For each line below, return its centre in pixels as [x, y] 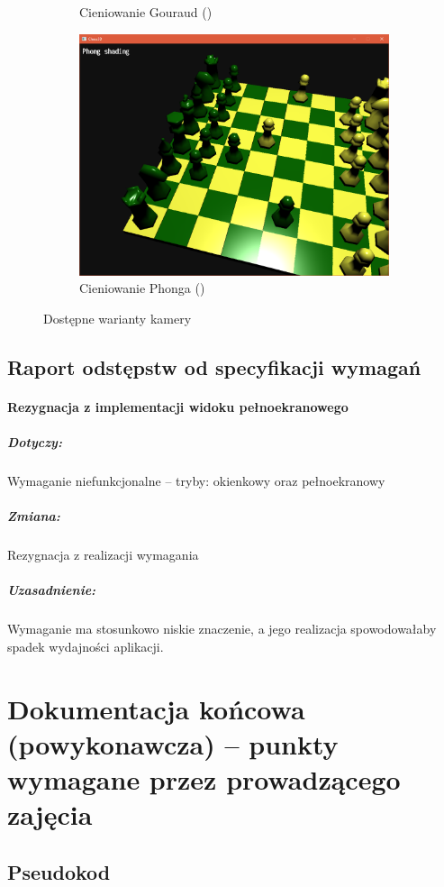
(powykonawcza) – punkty [173, 743]
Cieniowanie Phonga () [142, 288]
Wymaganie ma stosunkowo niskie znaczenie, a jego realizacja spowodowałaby [222, 629]
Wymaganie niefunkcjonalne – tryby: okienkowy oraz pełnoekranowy [196, 480]
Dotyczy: [35, 442]
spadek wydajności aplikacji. [86, 646]
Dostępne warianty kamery [118, 318]
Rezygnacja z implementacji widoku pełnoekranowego [178, 406]
